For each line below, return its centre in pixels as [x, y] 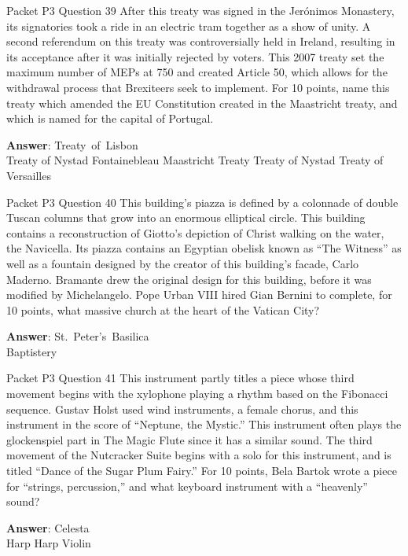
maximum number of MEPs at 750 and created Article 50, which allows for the [197, 72]
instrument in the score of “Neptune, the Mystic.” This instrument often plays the [204, 424]
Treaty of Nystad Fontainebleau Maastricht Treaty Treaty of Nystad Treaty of [195, 160]
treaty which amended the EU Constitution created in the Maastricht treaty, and [202, 103]
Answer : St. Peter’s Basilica [78, 336]
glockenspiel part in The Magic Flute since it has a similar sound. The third [189, 439]
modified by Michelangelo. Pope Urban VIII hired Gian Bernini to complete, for [199, 295]
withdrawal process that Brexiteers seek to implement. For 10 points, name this [198, 87]
